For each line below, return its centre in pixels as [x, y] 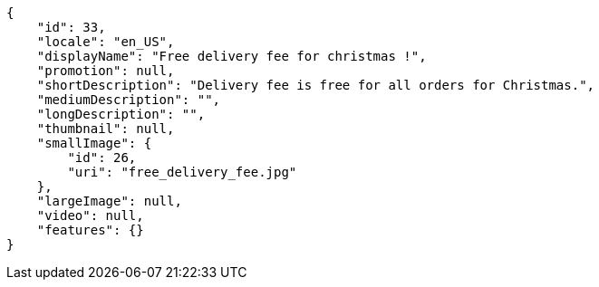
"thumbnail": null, [106, 129]
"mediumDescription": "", [129, 100]
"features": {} [90, 230]
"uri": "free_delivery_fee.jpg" [182, 172]
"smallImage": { [94, 143]
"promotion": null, [106, 71]
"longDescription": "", [121, 114]
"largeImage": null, [109, 201]
